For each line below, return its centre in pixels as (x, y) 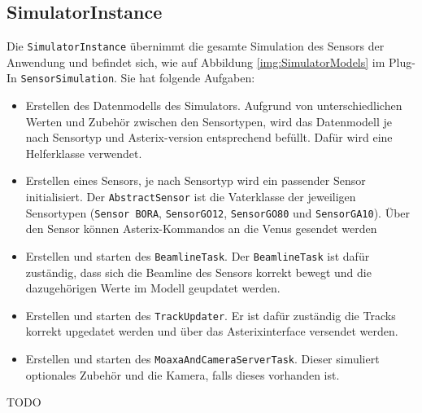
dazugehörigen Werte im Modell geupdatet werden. (153, 288)
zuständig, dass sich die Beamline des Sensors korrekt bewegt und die (198, 272)
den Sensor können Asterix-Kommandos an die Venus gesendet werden (201, 228)
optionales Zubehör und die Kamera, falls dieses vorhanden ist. (183, 374)
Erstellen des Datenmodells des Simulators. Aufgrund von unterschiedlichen (214, 105)
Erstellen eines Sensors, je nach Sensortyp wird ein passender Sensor (196, 180)
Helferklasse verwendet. (84, 153)
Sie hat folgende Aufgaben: (188, 78)
